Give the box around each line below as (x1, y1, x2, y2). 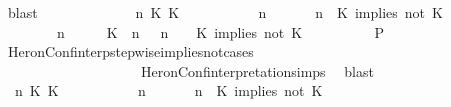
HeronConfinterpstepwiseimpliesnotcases (7, 41, 254, 62)
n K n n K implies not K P (56, 21, 384, 42)
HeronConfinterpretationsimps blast (140, 60, 374, 81)
